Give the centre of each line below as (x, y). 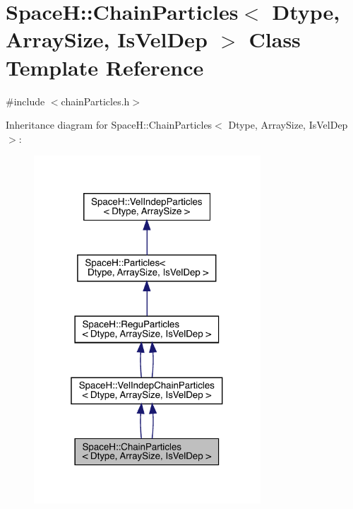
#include (25, 101)
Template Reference (105, 67)
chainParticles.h (95, 101)
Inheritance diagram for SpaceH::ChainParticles (109, 125)
